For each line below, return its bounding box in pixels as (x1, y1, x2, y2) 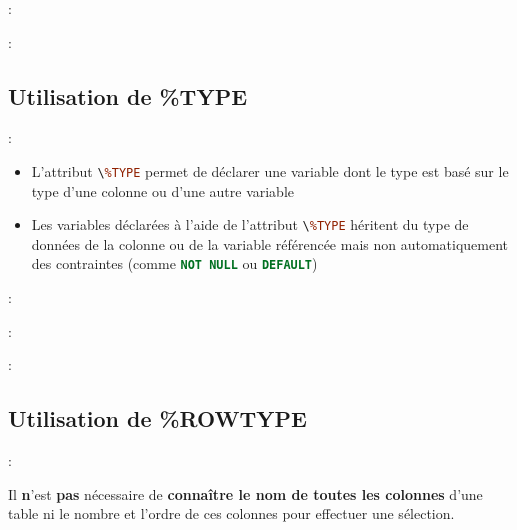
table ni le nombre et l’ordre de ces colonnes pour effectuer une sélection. (8, 503, 455, 524)
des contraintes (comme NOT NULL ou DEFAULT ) (31, 253, 318, 274)
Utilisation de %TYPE (8, 80, 248, 111)
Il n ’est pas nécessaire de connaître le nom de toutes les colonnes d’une (8, 483, 483, 504)
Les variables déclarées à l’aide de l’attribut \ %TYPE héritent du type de (31, 214, 469, 235)
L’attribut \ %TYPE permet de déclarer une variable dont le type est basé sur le (31, 160, 509, 181)
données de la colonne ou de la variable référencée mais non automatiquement (31, 233, 509, 254)
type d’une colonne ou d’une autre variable (31, 180, 295, 201)
